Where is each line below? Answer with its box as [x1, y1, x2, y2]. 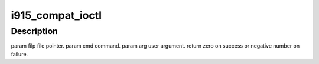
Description [11, 26, 58, 36]
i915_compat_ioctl [11, 9, 102, 22]
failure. [11, 50, 28, 58]
